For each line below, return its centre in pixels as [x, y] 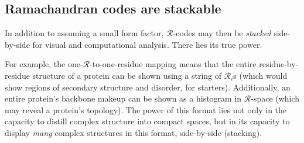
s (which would [260, 75]
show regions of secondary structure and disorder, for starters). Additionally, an [148, 87]
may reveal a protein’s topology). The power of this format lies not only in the [146, 109]
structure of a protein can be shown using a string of [127, 75]
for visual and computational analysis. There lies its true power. [147, 44]
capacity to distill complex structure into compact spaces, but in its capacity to [147, 121]
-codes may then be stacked [222, 33]
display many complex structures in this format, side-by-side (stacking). [134, 132]
